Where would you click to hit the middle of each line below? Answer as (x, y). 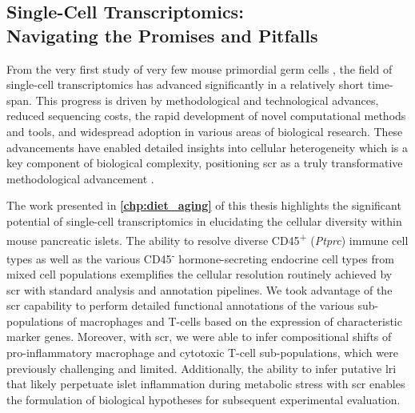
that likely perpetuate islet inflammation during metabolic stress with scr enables (206, 384)
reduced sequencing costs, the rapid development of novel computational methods (206, 116)
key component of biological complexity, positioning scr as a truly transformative (205, 163)
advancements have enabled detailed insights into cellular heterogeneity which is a (207, 147)
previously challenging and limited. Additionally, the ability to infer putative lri (202, 368)
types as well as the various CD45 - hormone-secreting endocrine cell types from (200, 257)
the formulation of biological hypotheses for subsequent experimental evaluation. (204, 399)
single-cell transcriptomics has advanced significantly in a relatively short (186, 84)
